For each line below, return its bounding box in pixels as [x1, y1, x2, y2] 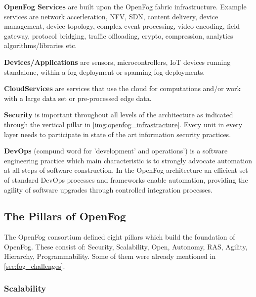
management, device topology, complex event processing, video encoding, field [4, 21, 240, 31]
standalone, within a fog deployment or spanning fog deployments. [4, 66, 205, 77]
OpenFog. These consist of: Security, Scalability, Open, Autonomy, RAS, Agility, [4, 241, 248, 251]
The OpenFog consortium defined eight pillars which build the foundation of [4, 232, 235, 242]
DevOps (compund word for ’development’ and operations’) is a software [4, 146, 228, 156]
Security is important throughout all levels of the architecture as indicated [4, 109, 233, 120]
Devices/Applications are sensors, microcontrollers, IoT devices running [4, 56, 231, 67]
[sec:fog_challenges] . [4, 261, 65, 271]
